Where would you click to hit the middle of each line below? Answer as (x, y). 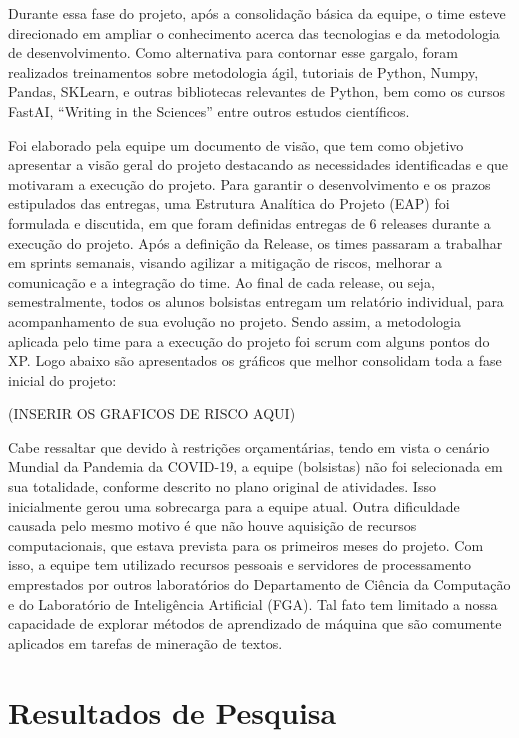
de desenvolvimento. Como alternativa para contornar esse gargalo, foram (233, 52)
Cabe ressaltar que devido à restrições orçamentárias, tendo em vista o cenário (249, 446)
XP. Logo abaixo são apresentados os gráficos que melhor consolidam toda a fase (255, 360)
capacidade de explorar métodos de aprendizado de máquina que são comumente (255, 623)
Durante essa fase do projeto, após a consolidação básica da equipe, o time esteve (257, 13)
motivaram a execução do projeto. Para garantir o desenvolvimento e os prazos (249, 183)
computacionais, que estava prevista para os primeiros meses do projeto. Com (246, 544)
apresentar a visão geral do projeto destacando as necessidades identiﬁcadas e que (258, 164)
